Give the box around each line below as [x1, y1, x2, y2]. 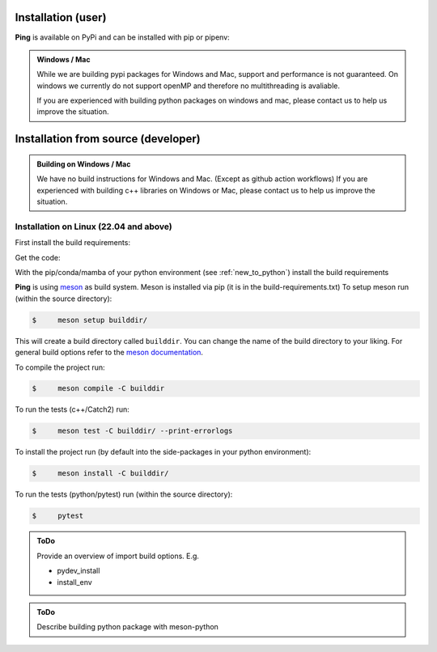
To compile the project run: [15, 362, 105, 372]
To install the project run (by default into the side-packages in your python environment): [15, 447, 312, 457]
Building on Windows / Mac [36, 159, 131, 169]
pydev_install [57, 566, 100, 576]
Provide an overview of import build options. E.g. [36, 551, 200, 561]
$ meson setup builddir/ [32, 315, 148, 324]
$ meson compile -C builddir [32, 384, 165, 393]
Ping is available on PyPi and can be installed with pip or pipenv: [15, 32, 230, 42]
